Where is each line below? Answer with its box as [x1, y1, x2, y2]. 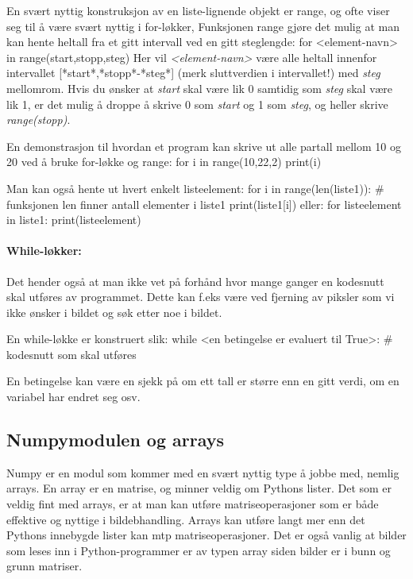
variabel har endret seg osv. [6, 388, 141, 405]
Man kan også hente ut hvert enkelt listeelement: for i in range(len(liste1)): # [6, 179, 384, 196]
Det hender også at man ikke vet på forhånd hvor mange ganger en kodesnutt [6, 272, 384, 289]
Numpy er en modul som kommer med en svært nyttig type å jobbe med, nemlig [6, 464, 399, 481]
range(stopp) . [6, 111, 71, 128]
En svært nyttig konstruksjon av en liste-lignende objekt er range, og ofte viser [6, 2, 390, 18]
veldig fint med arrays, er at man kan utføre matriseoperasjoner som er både [6, 496, 379, 512]
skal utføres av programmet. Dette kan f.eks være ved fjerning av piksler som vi [6, 288, 395, 305]
